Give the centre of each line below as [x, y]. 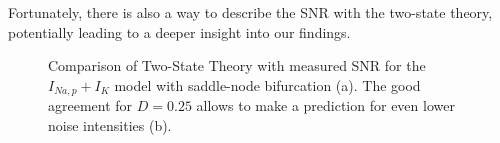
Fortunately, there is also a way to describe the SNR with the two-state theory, [250, 12]
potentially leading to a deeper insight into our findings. [179, 31]
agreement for [90, 105]
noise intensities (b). [110, 124]
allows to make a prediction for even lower [325, 105]
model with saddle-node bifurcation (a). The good [267, 84]
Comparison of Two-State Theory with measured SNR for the [237, 65]
